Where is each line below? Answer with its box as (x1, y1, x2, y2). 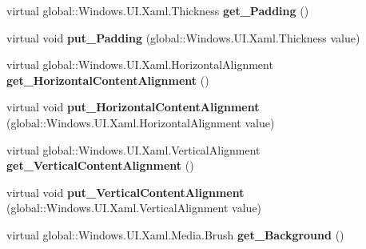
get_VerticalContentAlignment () (6, 157, 194, 174)
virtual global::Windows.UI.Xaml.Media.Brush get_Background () (6, 226, 344, 243)
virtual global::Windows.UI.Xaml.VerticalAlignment (6, 141, 261, 158)
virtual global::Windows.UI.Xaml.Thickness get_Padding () (6, 2, 309, 18)
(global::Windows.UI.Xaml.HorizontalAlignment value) (6, 114, 275, 131)
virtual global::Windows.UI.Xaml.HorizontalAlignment (6, 56, 273, 73)
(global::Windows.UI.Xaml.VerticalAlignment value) (6, 199, 262, 216)
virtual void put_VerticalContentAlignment (6, 183, 245, 200)
